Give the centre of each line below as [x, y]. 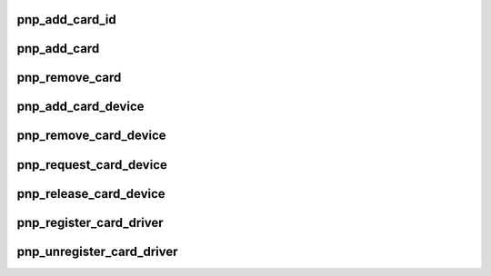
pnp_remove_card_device [92, 136]
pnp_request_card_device [92, 165]
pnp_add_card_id [67, 20]
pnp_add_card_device [80, 107]
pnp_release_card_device [91, 194]
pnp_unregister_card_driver [97, 251]
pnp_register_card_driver [90, 222]
